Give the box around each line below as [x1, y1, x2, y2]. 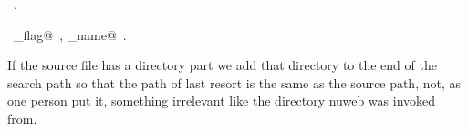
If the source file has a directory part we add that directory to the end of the [7, 55, 437, 75]
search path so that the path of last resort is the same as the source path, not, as [7, 73, 462, 92]
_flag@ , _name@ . [13, 25, 127, 44]
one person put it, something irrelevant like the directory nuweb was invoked [7, 91, 436, 110]
